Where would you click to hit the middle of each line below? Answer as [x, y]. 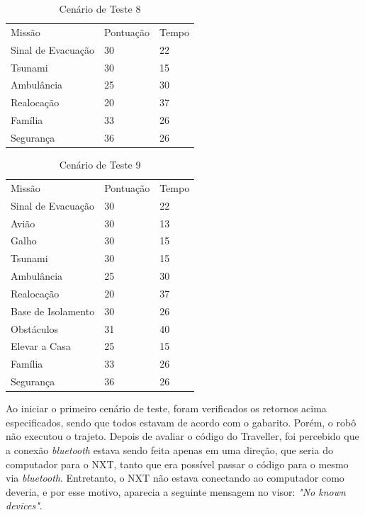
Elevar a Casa [41, 346]
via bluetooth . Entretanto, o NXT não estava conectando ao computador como [175, 478]
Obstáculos [35, 328]
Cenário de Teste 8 [100, 9]
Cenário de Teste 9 [100, 164]
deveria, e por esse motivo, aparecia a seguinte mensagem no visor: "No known [176, 491]
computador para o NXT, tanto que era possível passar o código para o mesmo [177, 464]
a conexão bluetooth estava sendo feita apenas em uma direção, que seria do [169, 450]
